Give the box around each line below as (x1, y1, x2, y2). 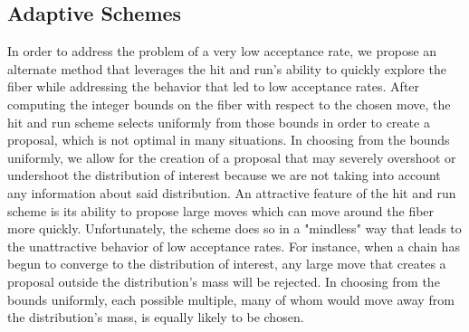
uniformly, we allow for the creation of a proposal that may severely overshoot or (7, 147, 456, 166)
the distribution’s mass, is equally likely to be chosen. (7, 308, 304, 327)
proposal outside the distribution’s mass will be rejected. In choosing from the (7, 271, 440, 290)
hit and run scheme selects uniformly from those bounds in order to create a (7, 112, 430, 131)
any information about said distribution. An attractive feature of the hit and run (7, 183, 456, 202)
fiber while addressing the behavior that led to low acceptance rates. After (7, 77, 420, 96)
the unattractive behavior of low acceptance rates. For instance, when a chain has (7, 236, 460, 255)
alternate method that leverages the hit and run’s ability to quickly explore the (7, 59, 446, 78)
